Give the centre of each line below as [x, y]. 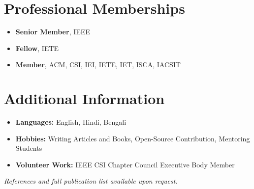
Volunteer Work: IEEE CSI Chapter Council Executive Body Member [125, 164]
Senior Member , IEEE [53, 32]
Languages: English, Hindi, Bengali [71, 122]
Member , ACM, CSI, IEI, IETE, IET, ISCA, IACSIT [98, 65]
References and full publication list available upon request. [91, 181]
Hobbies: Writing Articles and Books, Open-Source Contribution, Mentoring [133, 138]
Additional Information [84, 98]
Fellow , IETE [37, 48]
